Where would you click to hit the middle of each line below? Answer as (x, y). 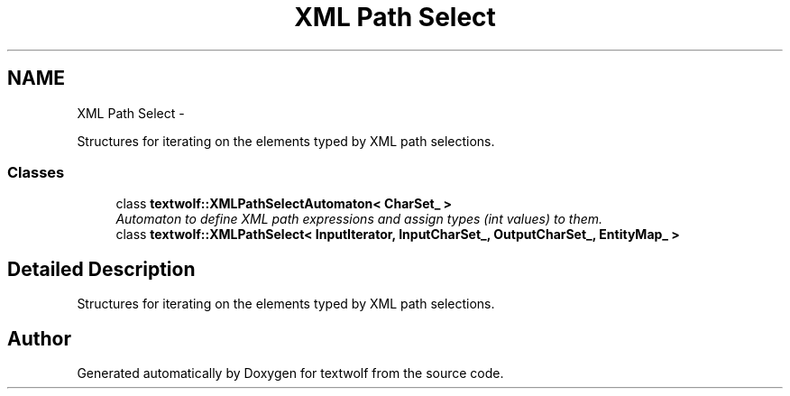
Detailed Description (101, 269)
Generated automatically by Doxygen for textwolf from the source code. (290, 373)
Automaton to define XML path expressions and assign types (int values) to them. (359, 219)
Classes (36, 172)
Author (39, 338)
